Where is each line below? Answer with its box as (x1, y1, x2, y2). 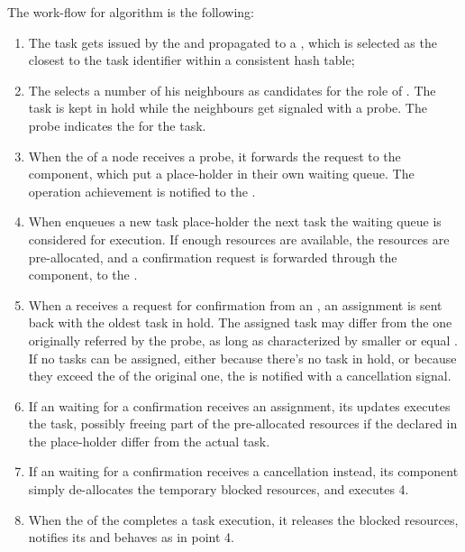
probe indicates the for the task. (28, 115, 206, 134)
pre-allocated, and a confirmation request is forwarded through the (28, 247, 397, 266)
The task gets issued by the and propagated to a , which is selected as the (28, 32, 437, 51)
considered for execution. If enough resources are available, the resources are (28, 229, 450, 248)
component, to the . (28, 265, 138, 284)
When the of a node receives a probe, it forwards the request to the (28, 146, 401, 165)
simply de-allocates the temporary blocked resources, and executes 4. (28, 480, 409, 499)
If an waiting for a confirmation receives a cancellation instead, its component (28, 462, 459, 481)
